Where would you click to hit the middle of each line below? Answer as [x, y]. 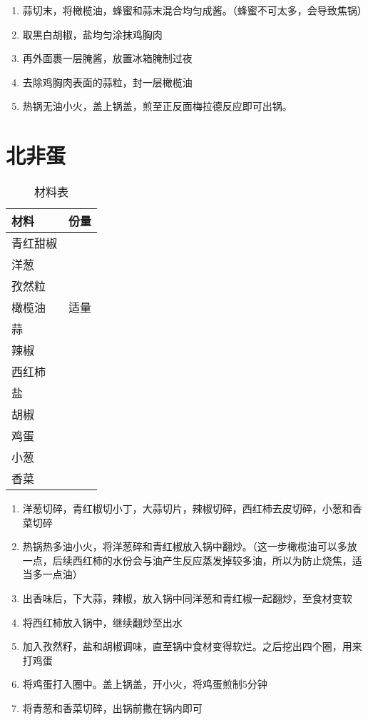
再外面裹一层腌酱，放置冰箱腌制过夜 [107, 58]
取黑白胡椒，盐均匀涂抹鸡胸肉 [92, 34]
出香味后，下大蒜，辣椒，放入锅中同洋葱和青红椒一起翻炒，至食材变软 [187, 598]
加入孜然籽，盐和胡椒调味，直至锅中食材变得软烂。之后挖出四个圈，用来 [192, 646]
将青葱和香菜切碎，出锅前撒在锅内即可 [112, 708]
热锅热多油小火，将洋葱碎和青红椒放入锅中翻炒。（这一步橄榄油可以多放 [190, 546]
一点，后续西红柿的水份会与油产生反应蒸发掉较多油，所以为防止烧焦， [187, 560]
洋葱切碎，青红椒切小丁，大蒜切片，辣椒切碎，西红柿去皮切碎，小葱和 [187, 508]
